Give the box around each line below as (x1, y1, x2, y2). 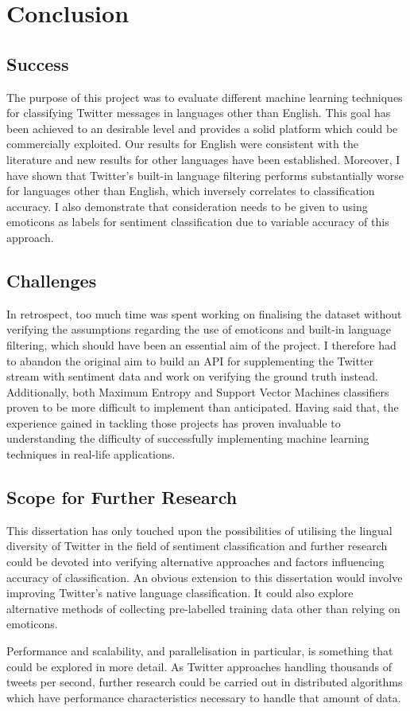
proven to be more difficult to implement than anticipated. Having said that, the (6, 399, 399, 416)
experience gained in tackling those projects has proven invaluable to (6, 414, 341, 431)
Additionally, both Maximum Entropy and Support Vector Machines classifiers (6, 383, 389, 400)
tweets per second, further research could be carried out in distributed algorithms (6, 674, 403, 690)
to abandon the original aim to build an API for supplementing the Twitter (6, 352, 374, 369)
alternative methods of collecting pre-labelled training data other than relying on (6, 600, 400, 616)
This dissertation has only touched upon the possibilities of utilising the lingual (6, 522, 393, 538)
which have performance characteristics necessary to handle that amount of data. (6, 689, 401, 705)
